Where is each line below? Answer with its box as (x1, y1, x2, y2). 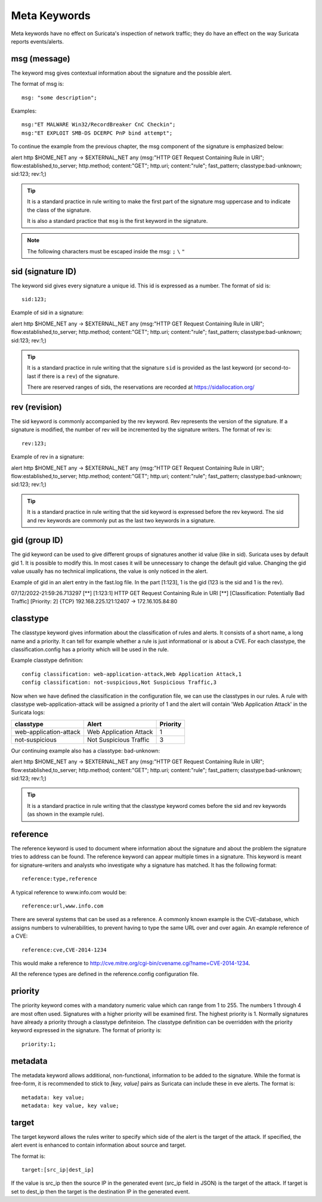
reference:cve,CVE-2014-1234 (21, 946, 107, 953)
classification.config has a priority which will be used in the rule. (11, 646, 169, 653)
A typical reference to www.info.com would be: (11, 888, 127, 896)
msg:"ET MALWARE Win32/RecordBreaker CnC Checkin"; (21, 121, 176, 128)
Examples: (11, 107, 37, 114)
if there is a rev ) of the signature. (37, 373, 119, 380)
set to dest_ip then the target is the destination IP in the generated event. (11, 1188, 190, 1195)
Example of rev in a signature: (11, 453, 85, 460)
